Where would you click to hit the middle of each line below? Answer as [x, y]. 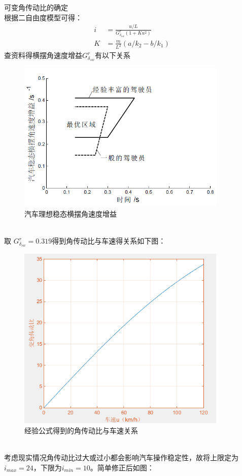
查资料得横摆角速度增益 [43, 55]
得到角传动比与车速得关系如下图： [109, 241]
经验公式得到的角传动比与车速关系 [81, 430]
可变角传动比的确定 [36, 7]
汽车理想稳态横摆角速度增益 [71, 214]
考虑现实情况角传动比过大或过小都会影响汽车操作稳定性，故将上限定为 [121, 457]
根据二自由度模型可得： [43, 17]
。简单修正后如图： [122, 467]
